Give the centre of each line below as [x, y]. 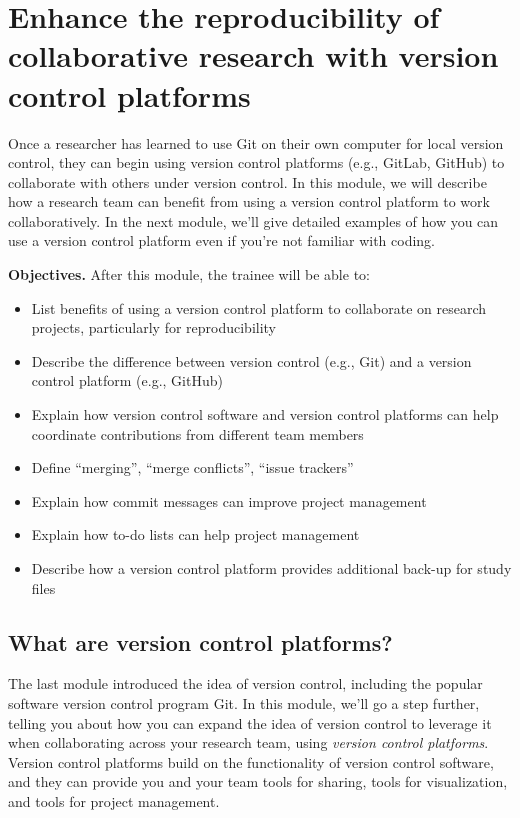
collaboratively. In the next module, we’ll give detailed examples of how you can [253, 220]
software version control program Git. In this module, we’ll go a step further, [244, 702]
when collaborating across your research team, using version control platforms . [248, 742]
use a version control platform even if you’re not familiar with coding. [221, 240]
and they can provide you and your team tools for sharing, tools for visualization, [258, 781]
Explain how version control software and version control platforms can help [265, 414]
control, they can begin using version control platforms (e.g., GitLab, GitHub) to [256, 162]
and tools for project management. [114, 800]
